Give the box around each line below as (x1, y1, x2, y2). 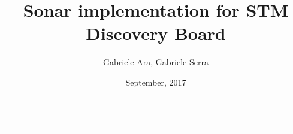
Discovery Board (86, 21, 226, 45)
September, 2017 (125, 75, 186, 88)
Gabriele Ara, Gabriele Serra (103, 56, 209, 68)
